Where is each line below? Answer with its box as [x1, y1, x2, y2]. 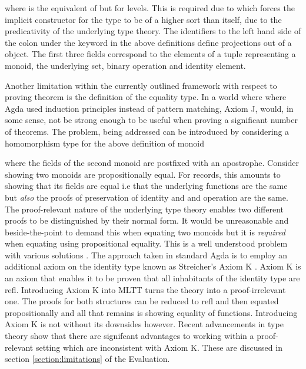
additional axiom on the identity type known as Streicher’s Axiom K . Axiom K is [5, 260, 301, 272]
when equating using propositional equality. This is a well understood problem [5, 237, 288, 250]
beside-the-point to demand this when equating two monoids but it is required [5, 225, 285, 238]
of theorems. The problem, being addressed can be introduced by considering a [5, 125, 290, 137]
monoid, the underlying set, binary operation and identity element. [5, 59, 246, 71]
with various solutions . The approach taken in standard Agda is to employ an [5, 248, 288, 261]
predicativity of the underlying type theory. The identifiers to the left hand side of [5, 25, 301, 37]
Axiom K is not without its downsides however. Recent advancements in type [5, 318, 284, 330]
